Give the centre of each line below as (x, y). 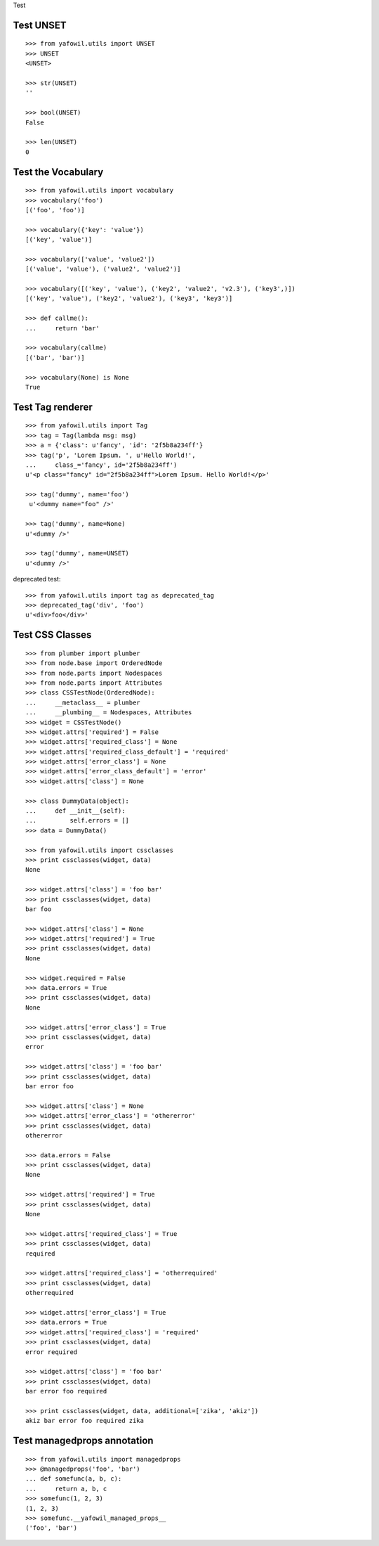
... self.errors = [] (78, 820)
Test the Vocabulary (58, 172)
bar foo (39, 909)
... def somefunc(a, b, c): (74, 1479)
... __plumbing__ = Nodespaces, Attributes (109, 713)
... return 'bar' (62, 328)
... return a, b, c (66, 1488)
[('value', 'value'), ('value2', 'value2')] (104, 269)
